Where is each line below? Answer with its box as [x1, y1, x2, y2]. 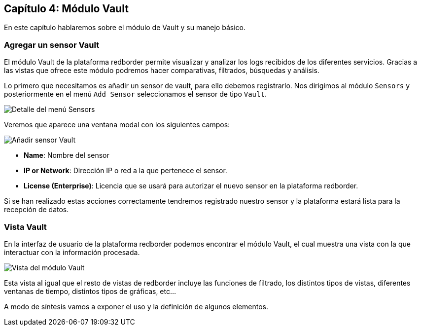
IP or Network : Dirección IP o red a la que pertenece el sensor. [24, 166, 227, 175]
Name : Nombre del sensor [24, 151, 109, 160]
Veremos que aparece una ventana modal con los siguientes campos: [4, 120, 230, 129]
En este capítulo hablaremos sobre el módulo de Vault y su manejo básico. [4, 23, 246, 32]
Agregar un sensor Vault [4, 39, 100, 50]
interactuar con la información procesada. [4, 248, 140, 257]
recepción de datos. [4, 205, 69, 214]
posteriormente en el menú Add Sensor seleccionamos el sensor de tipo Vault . [4, 90, 267, 99]
